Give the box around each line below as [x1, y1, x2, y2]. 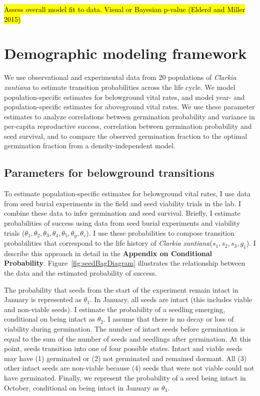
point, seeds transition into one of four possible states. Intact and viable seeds [4, 343, 242, 354]
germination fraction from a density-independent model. [4, 140, 175, 151]
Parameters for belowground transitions [4, 165, 214, 180]
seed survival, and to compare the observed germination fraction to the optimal [4, 130, 247, 141]
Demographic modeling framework [4, 43, 247, 63]
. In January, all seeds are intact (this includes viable [89, 294, 252, 305]
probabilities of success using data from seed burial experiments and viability [4, 218, 240, 228]
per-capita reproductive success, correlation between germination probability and [4, 121, 252, 131]
